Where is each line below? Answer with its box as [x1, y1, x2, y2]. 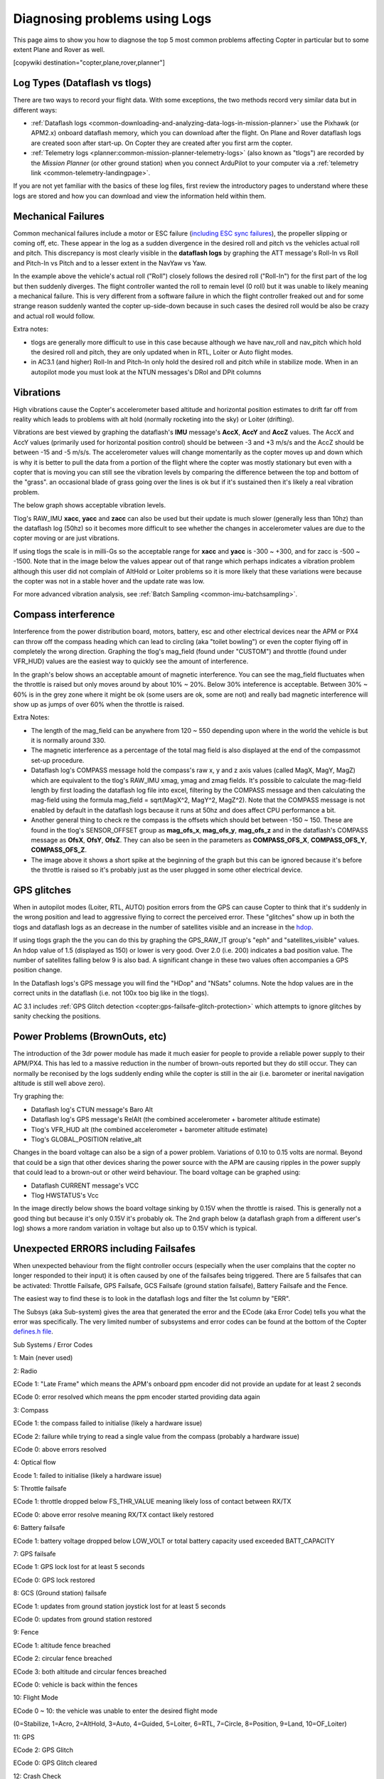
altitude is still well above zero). [13, 1079, 106, 1088]
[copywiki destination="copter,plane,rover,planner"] [13, 58, 165, 67]
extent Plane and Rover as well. [13, 45, 105, 53]
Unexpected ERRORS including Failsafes [13, 1242, 196, 1255]
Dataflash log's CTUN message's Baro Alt [31, 1105, 153, 1114]
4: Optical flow [13, 1458, 56, 1467]
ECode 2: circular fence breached [13, 1654, 112, 1663]
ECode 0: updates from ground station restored [13, 1615, 152, 1623]
